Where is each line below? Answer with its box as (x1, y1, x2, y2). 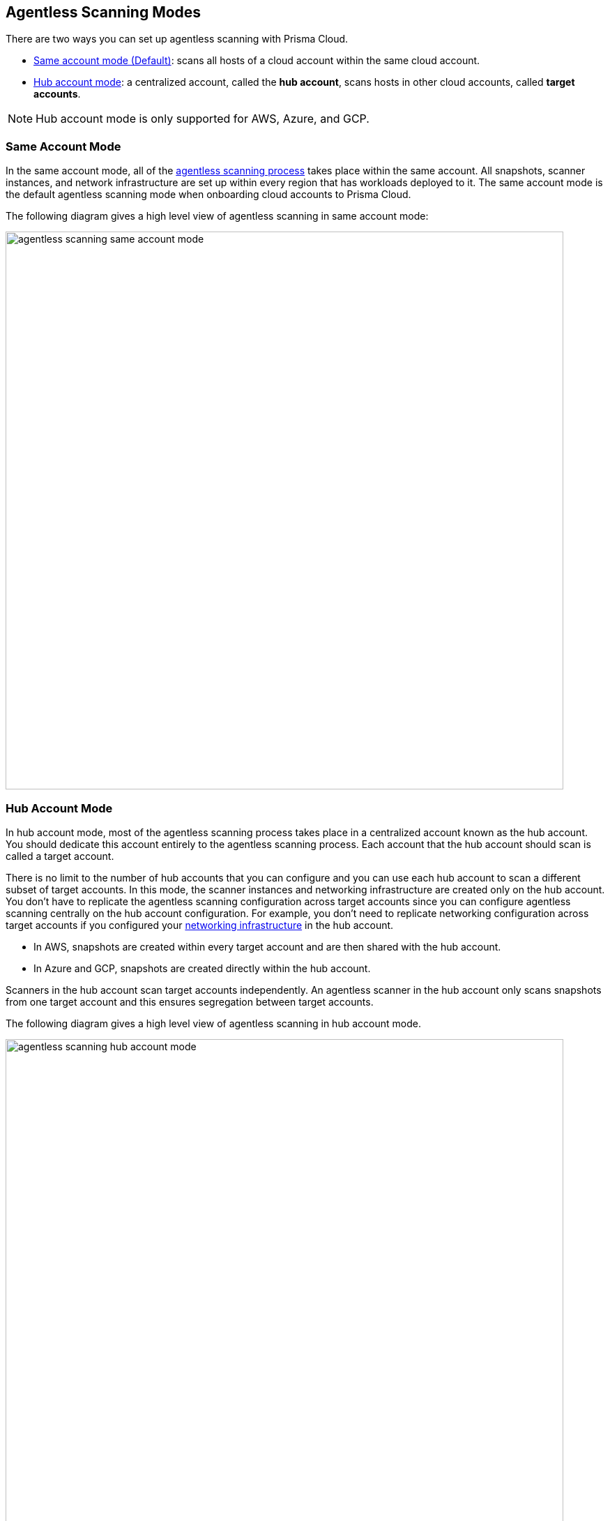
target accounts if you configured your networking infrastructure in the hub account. (6, 918, 394, 931)
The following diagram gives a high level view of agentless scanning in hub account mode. (6, 1017, 421, 1029)
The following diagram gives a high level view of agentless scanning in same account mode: (6, 210, 429, 222)
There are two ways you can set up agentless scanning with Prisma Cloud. (6, 33, 349, 45)
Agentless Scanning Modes (6, 3, 201, 21)
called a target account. (6, 849, 114, 862)
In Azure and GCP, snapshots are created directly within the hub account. (33, 962, 371, 974)
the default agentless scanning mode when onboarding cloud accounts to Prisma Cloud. (6, 188, 411, 201)
